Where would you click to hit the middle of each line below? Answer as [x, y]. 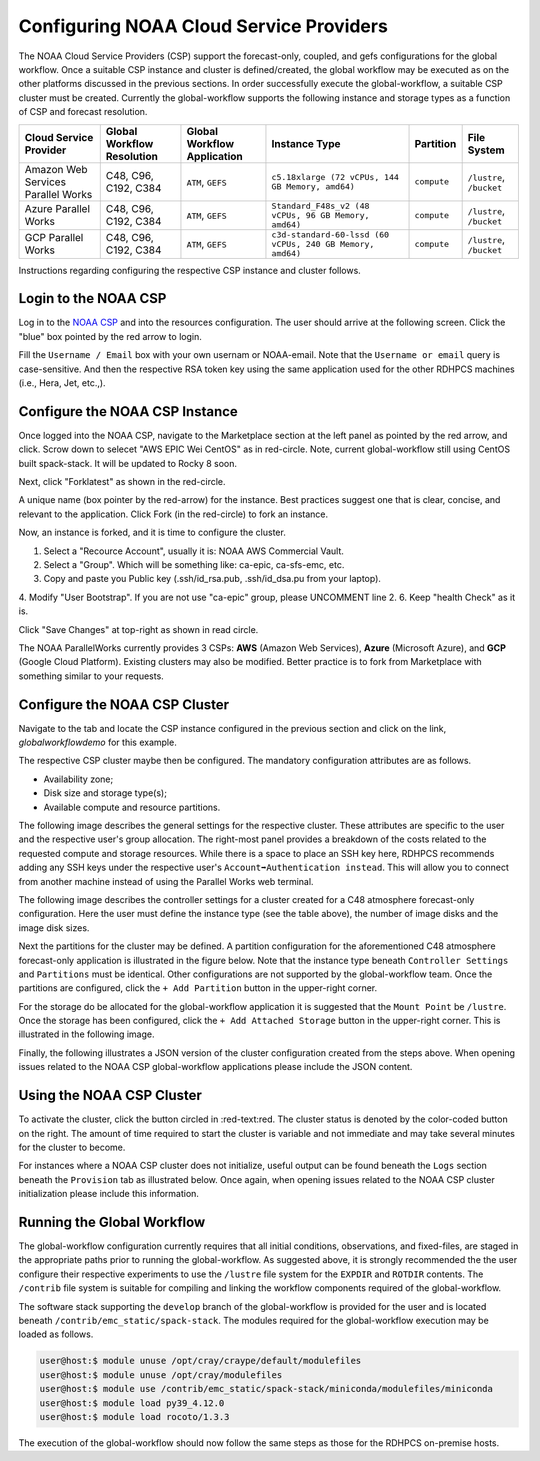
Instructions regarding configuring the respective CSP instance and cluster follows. [190, 270]
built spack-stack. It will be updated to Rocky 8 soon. [128, 463]
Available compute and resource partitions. [132, 807]
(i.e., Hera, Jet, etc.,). [62, 382]
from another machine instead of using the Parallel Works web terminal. [166, 881]
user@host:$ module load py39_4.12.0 [132, 1403]
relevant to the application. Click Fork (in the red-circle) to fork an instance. [173, 514]
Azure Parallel [57, 208]
